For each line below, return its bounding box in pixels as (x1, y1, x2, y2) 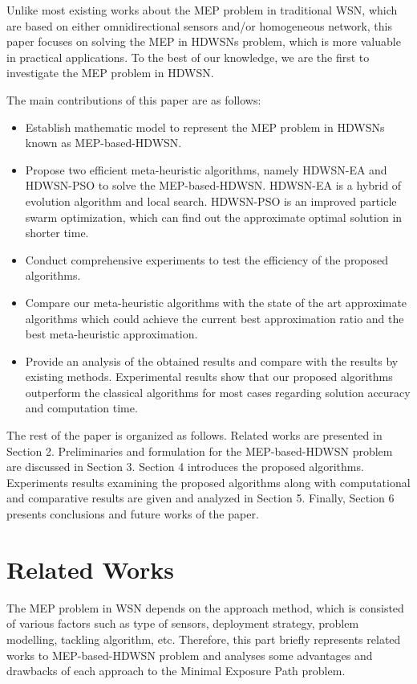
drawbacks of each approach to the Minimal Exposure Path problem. (6, 662, 346, 679)
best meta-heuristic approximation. (25, 326, 198, 342)
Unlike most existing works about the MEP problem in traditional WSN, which (6, 2, 398, 18)
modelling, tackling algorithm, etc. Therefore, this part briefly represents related (6, 630, 401, 647)
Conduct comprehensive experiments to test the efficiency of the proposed (25, 251, 389, 268)
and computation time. (25, 399, 138, 416)
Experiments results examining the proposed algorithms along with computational (6, 473, 411, 490)
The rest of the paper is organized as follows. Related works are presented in (6, 427, 383, 444)
